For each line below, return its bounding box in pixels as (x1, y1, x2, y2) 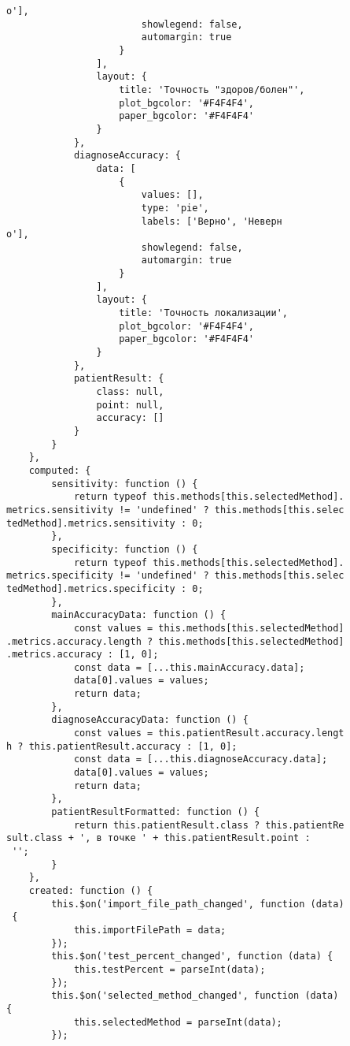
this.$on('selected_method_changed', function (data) (51, 990, 339, 1002)
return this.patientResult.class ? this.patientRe (73, 819, 344, 831)
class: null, (96, 386, 164, 398)
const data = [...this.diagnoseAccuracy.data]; (73, 754, 328, 765)
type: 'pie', (141, 202, 209, 214)
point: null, (96, 399, 164, 411)
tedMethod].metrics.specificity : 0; (6, 583, 204, 594)
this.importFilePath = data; (73, 924, 227, 936)
